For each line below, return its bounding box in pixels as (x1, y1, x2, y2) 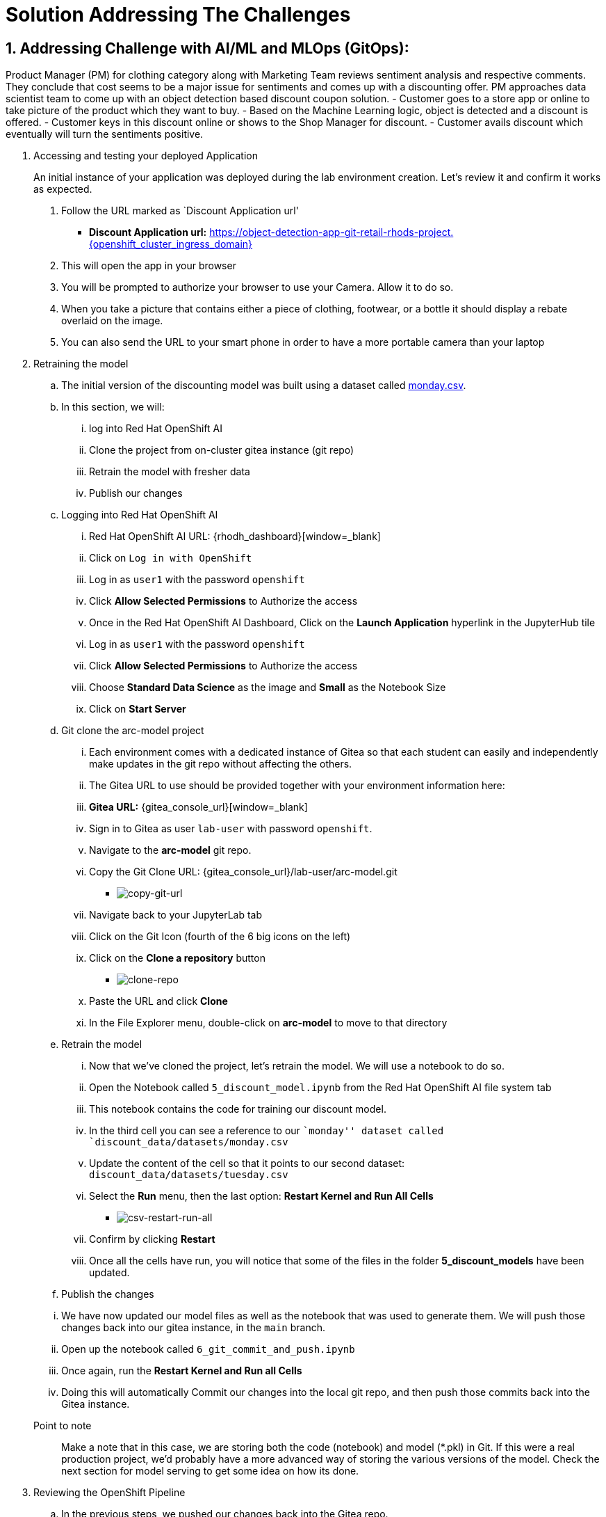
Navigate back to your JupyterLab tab (89, 909, 262, 921)
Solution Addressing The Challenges (6, 3, 351, 26)
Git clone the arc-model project (61, 724, 204, 737)
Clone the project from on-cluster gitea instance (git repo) (89, 444, 354, 456)
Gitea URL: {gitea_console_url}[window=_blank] (89, 801, 308, 813)
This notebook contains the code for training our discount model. (89, 1103, 386, 1115)
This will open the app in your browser (61, 260, 236, 272)
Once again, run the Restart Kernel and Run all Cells (61, 1365, 302, 1377)
